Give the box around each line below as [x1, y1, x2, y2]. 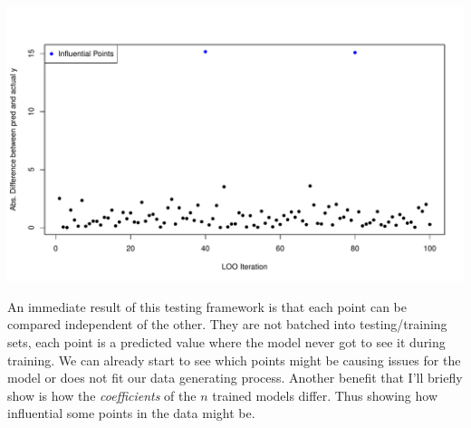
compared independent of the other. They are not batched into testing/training [7, 315, 447, 334]
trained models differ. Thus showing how [212, 385, 438, 404]
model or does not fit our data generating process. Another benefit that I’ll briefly [7, 368, 463, 387]
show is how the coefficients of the [7, 385, 197, 404]
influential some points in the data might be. [7, 404, 255, 423]
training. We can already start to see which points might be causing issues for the [7, 350, 461, 369]
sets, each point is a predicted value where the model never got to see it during [7, 332, 446, 351]
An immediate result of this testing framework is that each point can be [7, 297, 408, 316]
